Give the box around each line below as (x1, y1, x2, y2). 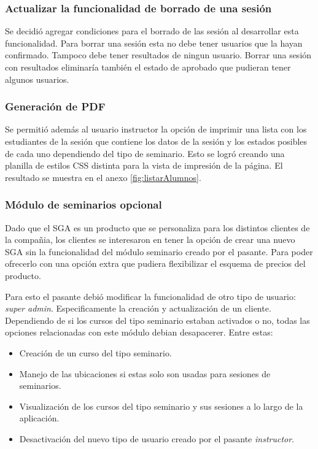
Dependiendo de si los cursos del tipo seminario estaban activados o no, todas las (5, 313, 310, 326)
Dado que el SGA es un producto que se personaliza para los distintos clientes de (5, 221, 310, 234)
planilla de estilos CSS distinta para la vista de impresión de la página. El (5, 159, 283, 172)
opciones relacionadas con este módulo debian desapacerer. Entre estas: (5, 326, 273, 339)
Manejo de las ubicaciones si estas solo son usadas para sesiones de (19, 367, 271, 380)
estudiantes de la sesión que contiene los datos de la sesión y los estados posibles (5, 135, 308, 147)
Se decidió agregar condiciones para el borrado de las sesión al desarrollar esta (5, 25, 299, 37)
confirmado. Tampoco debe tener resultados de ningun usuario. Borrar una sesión (5, 48, 312, 61)
